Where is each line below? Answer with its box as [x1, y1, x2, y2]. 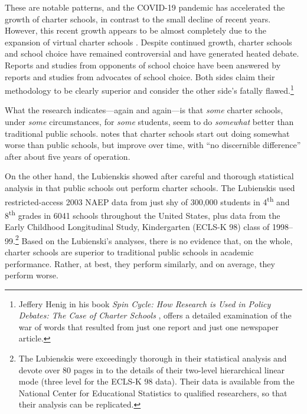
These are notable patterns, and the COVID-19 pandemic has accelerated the [5, 1, 285, 13]
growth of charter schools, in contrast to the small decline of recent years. [5, 12, 271, 25]
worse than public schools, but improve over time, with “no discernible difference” [5, 139, 301, 151]
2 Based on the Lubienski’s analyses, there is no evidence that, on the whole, [15, 232, 293, 247]
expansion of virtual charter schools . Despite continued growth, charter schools [5, 35, 292, 48]
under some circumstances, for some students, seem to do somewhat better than [5, 116, 294, 127]
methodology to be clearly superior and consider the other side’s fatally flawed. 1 [5, 83, 294, 96]
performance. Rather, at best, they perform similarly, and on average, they [5, 257, 275, 270]
